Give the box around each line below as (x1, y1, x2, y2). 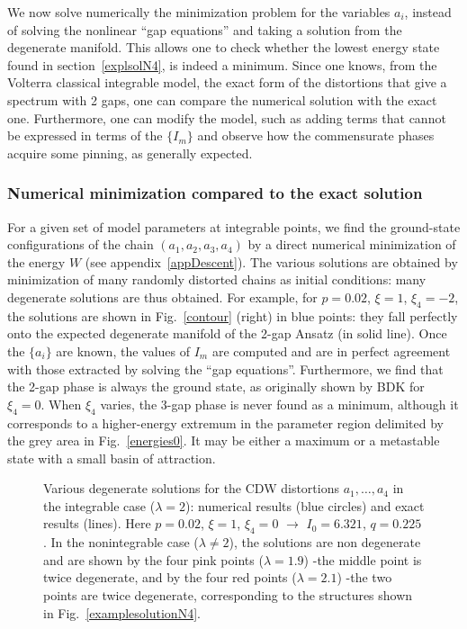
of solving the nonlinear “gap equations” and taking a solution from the (7, 20, 402, 39)
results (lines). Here (43, 514, 151, 533)
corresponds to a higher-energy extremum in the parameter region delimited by (7, 413, 445, 432)
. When (40, 394, 82, 413)
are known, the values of (56, 341, 191, 360)
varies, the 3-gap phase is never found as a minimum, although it (100, 394, 459, 413)
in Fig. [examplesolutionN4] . (43, 603, 201, 622)
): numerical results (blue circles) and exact (184, 496, 425, 515)
